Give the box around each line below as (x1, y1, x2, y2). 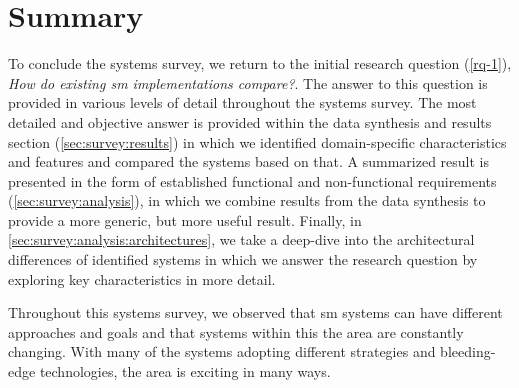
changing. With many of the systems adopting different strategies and (8, 341, 436, 362)
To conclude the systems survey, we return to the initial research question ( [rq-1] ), (8, 53, 512, 74)
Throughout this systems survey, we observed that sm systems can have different (8, 302, 503, 323)
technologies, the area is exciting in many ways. (39, 361, 331, 382)
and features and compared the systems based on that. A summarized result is (8, 151, 490, 172)
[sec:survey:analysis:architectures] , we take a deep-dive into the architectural (8, 229, 475, 250)
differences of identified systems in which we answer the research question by (8, 249, 478, 270)
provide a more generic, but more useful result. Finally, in (8, 209, 362, 230)
